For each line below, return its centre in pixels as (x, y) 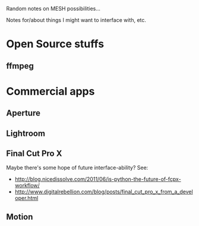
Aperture (23, 113)
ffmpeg (20, 66)
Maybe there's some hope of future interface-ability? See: (77, 168)
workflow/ (27, 186)
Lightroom (26, 133)
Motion (20, 217)
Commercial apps (50, 91)
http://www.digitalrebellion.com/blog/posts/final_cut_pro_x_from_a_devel (104, 192)
